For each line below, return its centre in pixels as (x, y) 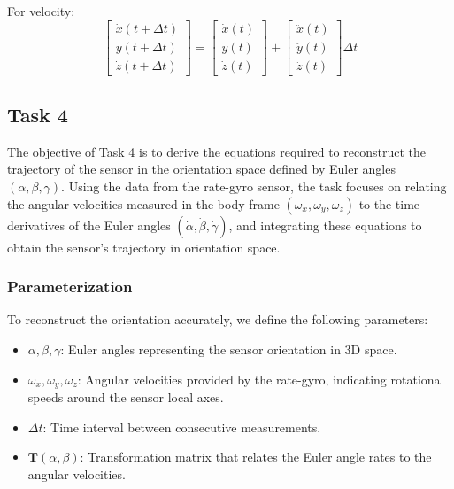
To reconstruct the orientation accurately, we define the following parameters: (218, 319)
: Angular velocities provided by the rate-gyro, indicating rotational (261, 379)
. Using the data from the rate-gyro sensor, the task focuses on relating (254, 186)
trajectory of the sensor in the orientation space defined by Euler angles (201, 169)
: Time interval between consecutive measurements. (182, 427)
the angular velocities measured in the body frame (143, 203)
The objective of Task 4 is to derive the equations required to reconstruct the (216, 151)
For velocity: (41, 11)
